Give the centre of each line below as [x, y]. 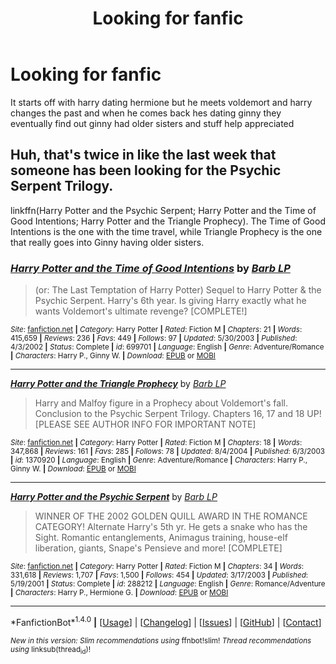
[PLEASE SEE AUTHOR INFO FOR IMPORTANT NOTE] [145, 424]
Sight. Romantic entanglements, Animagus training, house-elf [161, 538]
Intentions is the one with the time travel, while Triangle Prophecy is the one [166, 231]
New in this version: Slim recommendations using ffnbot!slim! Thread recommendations [161, 640]
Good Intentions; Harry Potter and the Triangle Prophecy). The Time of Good [168, 221]
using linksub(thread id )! [50, 650]
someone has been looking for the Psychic [146, 170]
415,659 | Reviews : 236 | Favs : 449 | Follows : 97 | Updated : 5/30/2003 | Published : [154, 338]
